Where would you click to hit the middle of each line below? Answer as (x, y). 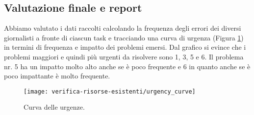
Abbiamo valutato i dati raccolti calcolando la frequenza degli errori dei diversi (123, 28)
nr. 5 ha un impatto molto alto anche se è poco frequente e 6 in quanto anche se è (127, 66)
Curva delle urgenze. (54, 107)
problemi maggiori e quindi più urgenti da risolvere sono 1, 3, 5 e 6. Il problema (124, 56)
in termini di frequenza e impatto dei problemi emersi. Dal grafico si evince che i (125, 47)
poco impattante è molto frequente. (57, 76)
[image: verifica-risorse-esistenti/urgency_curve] (110, 91)
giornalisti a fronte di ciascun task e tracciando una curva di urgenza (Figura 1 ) (124, 37)
